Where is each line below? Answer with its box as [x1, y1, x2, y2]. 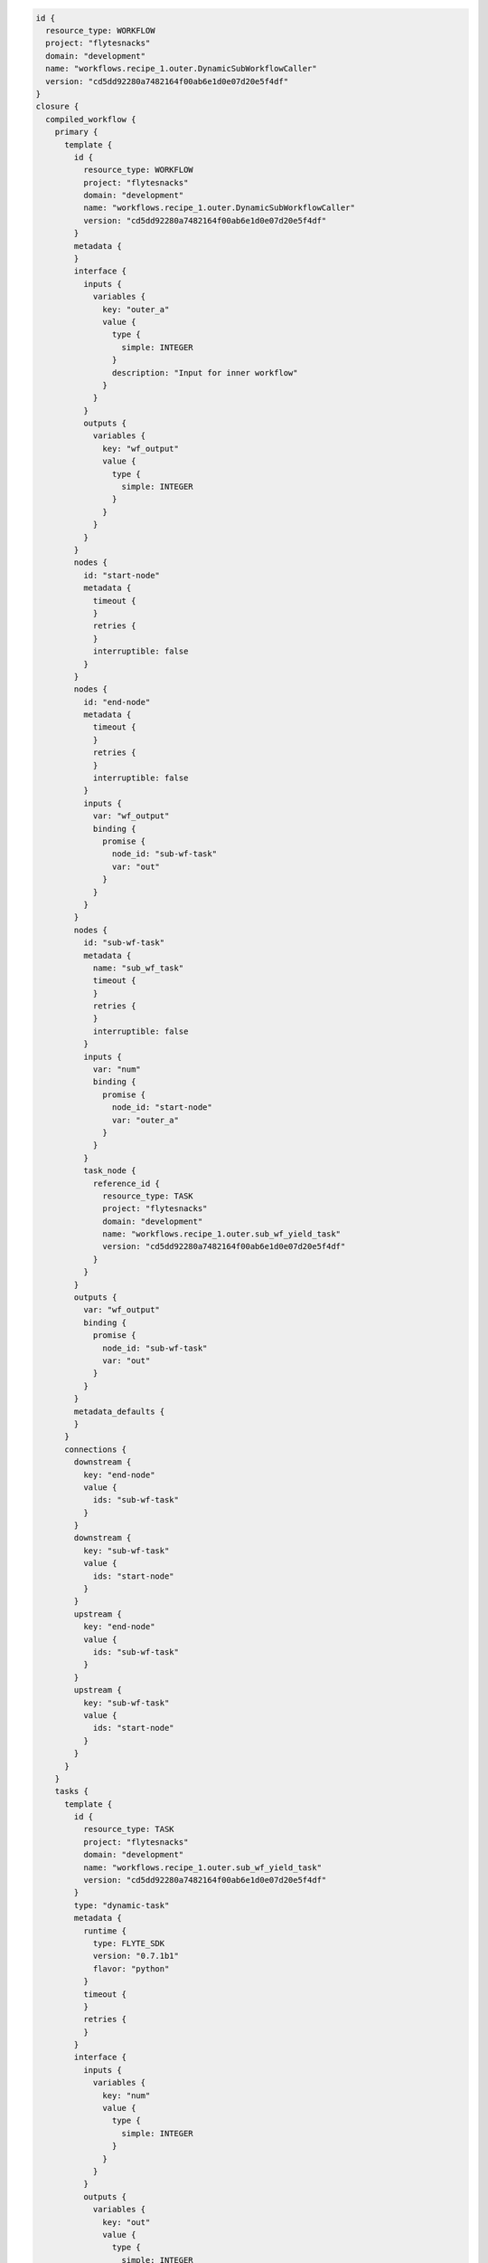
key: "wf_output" [102, 444, 180, 454]
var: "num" [92, 1065, 142, 1074]
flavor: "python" [92, 1963, 170, 1973]
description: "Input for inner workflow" [111, 368, 298, 377]
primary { [54, 127, 99, 138]
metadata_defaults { [73, 1406, 165, 1417]
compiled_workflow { [45, 114, 136, 124]
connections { [64, 1444, 127, 1455]
